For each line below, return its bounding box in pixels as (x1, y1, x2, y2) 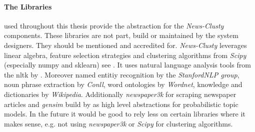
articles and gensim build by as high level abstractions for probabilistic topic (4, 98, 238, 109)
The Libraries (4, 1, 52, 11)
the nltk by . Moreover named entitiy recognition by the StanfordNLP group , (4, 69, 239, 79)
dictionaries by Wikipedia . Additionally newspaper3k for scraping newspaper (4, 88, 236, 99)
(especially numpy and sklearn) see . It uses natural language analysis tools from (4, 59, 251, 70)
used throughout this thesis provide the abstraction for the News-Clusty (4, 20, 224, 30)
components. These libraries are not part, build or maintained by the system (4, 30, 238, 40)
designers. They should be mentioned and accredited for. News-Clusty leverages (4, 39, 247, 50)
